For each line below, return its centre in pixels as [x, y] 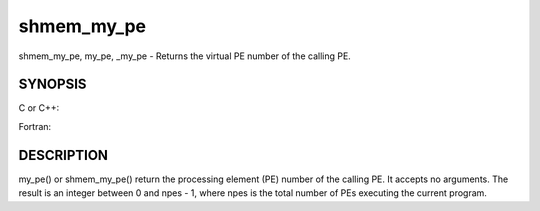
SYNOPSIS [52, 84]
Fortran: [35, 126]
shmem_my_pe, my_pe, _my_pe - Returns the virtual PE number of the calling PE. [185, 56]
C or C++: [39, 108]
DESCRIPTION [63, 155]
